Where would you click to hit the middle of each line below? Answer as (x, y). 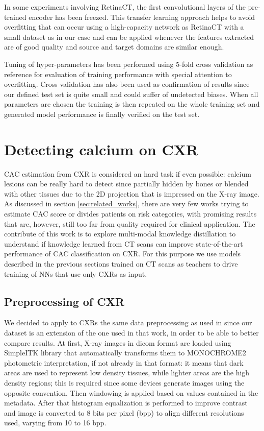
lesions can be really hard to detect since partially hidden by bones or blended (126, 184)
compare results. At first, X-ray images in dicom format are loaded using (118, 342)
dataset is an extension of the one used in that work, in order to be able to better (131, 332)
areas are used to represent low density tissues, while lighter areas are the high (127, 373)
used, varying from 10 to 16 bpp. (55, 423)
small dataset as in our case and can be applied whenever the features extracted (129, 37)
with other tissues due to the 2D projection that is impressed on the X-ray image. (132, 193)
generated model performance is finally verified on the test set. (102, 114)
